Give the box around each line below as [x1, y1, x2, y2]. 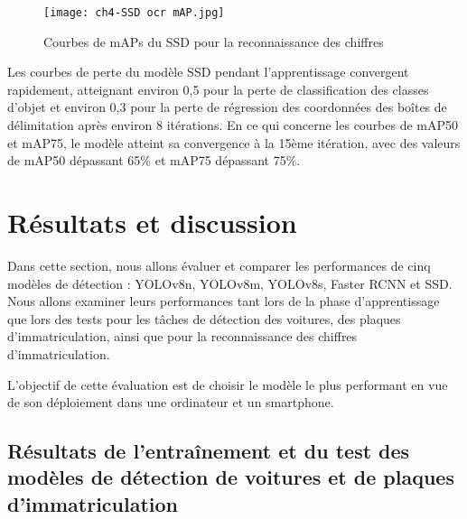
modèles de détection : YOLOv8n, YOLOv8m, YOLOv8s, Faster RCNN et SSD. [7, 273, 453, 292]
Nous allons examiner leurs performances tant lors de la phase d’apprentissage [7, 292, 440, 310]
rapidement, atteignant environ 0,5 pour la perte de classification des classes [7, 79, 429, 98]
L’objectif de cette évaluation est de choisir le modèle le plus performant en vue [7, 375, 448, 394]
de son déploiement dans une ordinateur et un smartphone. [7, 393, 334, 412]
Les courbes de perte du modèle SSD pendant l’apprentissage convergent [7, 62, 409, 81]
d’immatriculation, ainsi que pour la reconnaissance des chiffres [7, 327, 358, 346]
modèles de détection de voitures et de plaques [7, 463, 454, 491]
